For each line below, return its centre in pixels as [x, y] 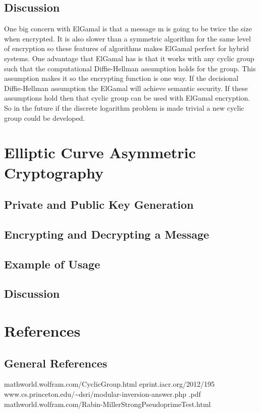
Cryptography [54, 172]
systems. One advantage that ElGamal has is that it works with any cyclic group [129, 58]
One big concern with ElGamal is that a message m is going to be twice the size [128, 29]
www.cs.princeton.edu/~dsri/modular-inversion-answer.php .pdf [102, 394]
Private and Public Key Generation [99, 204]
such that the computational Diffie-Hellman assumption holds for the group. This [130, 68]
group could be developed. [45, 118]
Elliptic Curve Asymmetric [100, 152]
